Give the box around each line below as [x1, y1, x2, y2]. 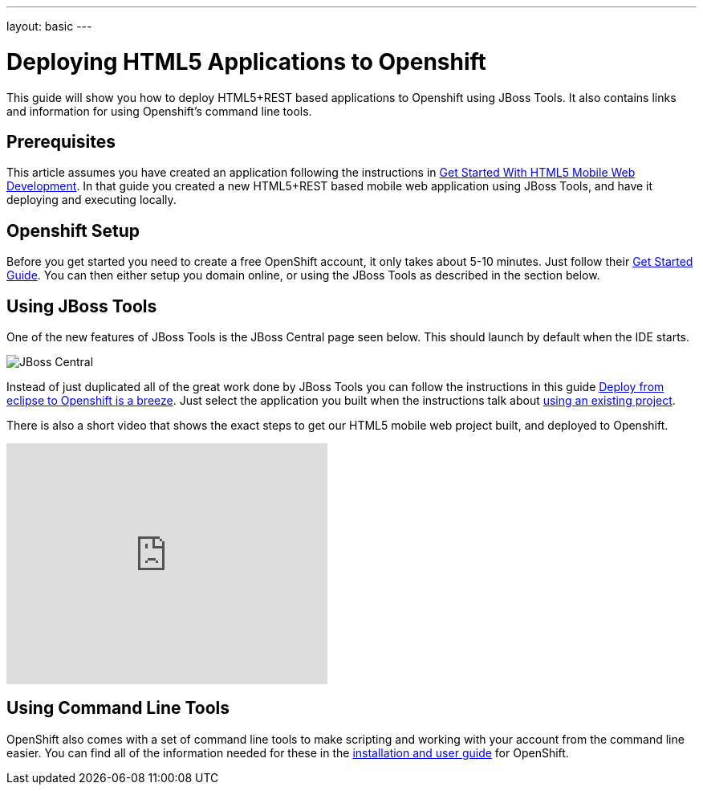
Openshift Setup [6, 220, 140, 241]
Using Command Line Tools [6, 698, 230, 719]
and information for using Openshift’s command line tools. [6, 104, 312, 118]
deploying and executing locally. [6, 193, 177, 207]
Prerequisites [6, 131, 116, 152]
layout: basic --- [6, 19, 92, 33]
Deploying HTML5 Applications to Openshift [6, 47, 486, 75]
